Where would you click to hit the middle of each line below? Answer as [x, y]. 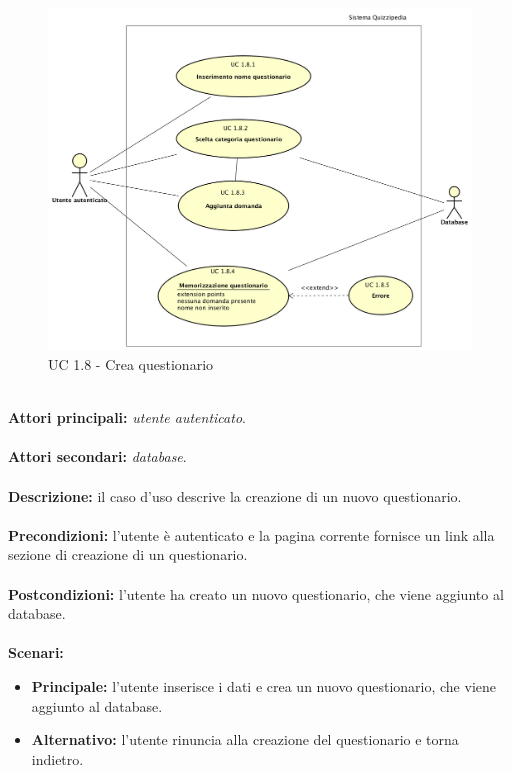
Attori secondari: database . [97, 456]
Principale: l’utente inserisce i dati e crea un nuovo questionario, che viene [263, 685]
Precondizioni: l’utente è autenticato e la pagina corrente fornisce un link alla [251, 534]
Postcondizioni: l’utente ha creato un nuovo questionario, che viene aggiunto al [256, 593]
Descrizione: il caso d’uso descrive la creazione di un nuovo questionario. [235, 495]
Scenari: [36, 652]
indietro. [57, 758]
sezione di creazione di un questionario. [128, 554]
